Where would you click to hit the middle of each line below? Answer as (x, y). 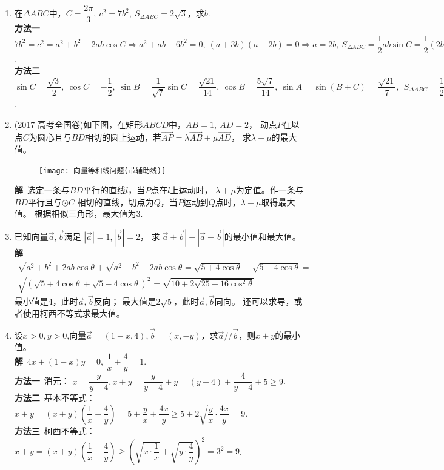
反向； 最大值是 (125, 301)
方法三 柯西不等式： (55, 431)
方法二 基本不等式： (55, 398)
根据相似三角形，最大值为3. (89, 213)
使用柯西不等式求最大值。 (74, 313)
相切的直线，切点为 (116, 201)
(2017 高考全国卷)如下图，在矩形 (79, 124)
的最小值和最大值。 (262, 236)
